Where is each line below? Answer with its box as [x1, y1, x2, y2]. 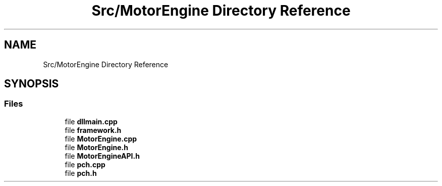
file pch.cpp [65, 160, 105, 169]
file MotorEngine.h [65, 143, 128, 152]
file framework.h [65, 125, 122, 134]
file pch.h [65, 168, 97, 177]
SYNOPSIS [4, 77, 59, 90]
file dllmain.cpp [65, 117, 118, 126]
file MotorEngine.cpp [65, 134, 137, 143]
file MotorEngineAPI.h [65, 151, 140, 160]
